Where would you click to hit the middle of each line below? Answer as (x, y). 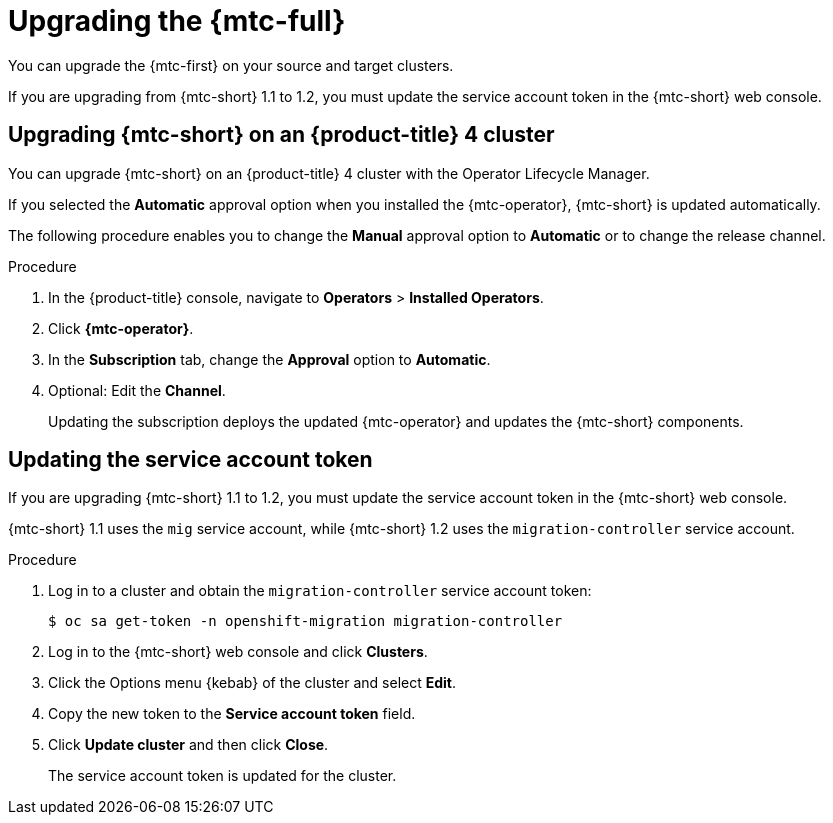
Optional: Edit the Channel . (137, 390)
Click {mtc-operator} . (121, 328)
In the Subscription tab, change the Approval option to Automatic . (269, 359)
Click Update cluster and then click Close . (188, 745)
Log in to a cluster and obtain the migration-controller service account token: (320, 591)
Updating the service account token (190, 460)
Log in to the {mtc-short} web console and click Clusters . (238, 652)
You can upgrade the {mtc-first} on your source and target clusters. (231, 65)
